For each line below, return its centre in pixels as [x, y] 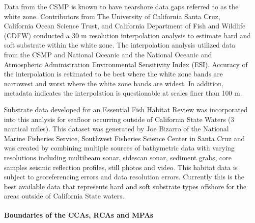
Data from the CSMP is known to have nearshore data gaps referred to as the [121, 6]
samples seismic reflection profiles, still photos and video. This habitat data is [121, 167]
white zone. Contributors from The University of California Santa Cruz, [112, 16]
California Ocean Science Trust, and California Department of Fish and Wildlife [125, 26]
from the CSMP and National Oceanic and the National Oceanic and [108, 54]
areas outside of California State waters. [64, 196]
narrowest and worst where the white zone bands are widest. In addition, [114, 83]
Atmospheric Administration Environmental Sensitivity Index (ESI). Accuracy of [126, 64]
